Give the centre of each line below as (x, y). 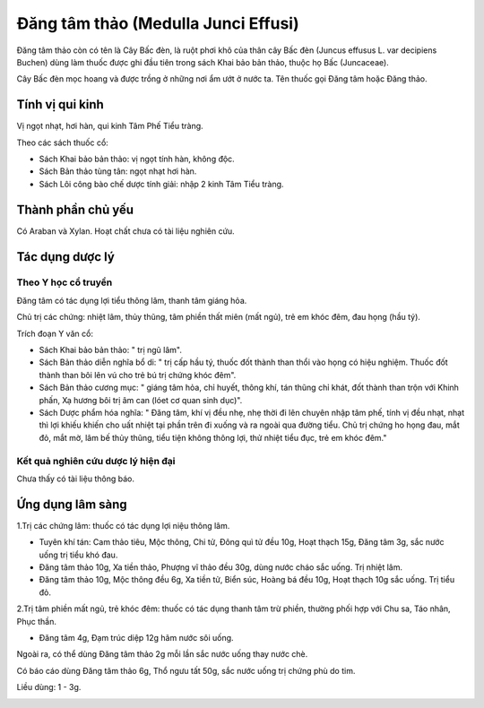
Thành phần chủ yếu (75, 209)
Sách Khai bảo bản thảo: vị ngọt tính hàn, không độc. (137, 159)
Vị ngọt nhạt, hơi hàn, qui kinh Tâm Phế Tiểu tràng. (110, 126)
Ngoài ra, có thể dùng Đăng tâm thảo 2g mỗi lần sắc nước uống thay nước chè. (162, 654)
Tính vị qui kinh (60, 104)
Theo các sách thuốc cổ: (63, 142)
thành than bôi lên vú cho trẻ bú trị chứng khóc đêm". (138, 375)
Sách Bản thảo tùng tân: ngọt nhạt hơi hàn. (118, 171)
